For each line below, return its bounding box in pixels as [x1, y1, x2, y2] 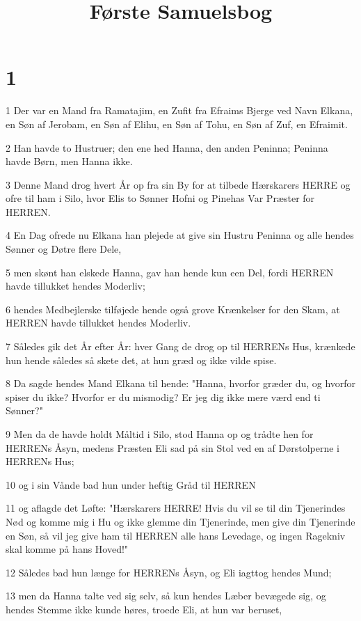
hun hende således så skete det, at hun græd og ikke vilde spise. [6, 352, 277, 367]
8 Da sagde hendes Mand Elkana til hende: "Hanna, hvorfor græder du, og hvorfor [6, 376, 356, 391]
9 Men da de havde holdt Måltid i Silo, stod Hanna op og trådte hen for [6, 427, 314, 441]
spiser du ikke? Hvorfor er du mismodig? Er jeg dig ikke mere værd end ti [6, 389, 321, 404]
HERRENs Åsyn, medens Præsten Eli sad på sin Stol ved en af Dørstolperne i [6, 440, 339, 455]
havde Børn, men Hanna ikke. [6, 154, 133, 168]
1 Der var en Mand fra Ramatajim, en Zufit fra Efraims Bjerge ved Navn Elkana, [6, 103, 353, 118]
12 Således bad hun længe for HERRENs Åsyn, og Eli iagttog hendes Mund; [6, 565, 332, 579]
